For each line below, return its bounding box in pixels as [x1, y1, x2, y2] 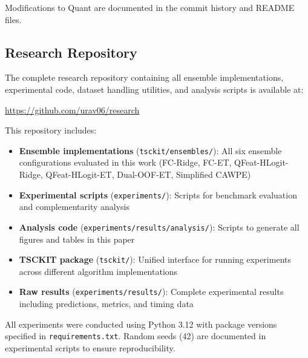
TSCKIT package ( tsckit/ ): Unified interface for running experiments [19, 253, 291, 266]
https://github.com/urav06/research [5, 103, 140, 116]
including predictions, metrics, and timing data [19, 297, 194, 310]
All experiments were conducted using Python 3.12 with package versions [5, 317, 277, 330]
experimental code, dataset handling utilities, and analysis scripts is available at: [5, 83, 304, 95]
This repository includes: [5, 124, 97, 137]
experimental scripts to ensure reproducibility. [5, 341, 175, 354]
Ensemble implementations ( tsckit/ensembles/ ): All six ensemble [19, 144, 282, 157]
